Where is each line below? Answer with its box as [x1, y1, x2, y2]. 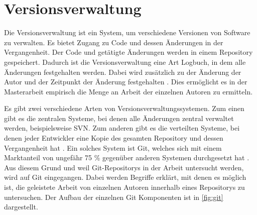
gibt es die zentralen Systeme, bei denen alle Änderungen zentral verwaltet [4, 113, 234, 123]
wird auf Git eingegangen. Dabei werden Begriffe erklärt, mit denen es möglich [4, 172, 246, 182]
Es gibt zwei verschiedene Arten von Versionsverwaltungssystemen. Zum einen [4, 103, 244, 114]
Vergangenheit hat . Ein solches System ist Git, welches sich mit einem [4, 142, 222, 153]
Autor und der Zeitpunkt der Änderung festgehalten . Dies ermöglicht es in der [4, 76, 247, 87]
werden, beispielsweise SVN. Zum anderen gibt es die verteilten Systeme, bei [4, 123, 240, 133]
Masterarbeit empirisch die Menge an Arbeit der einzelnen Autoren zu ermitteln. [4, 86, 253, 96]
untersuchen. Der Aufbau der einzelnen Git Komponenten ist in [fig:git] [4, 191, 223, 202]
